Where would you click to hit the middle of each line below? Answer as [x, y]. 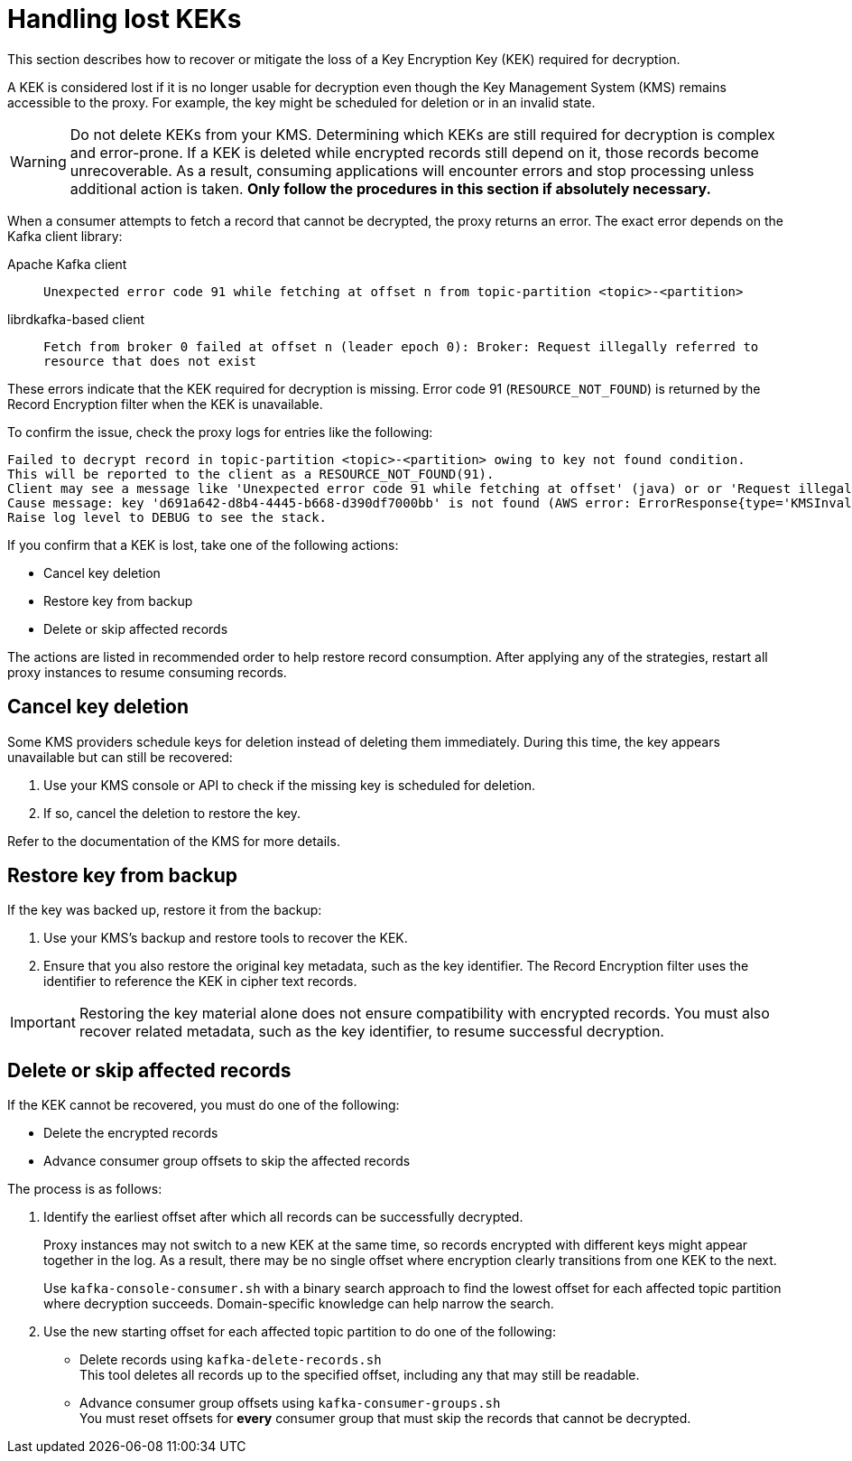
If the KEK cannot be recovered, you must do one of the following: [204, 1105]
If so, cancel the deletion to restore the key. [172, 813]
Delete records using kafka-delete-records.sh [231, 1360]
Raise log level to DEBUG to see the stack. [167, 517]
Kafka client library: [65, 236]
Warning [38, 161]
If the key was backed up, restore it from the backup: [165, 910]
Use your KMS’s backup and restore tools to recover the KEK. [226, 938]
